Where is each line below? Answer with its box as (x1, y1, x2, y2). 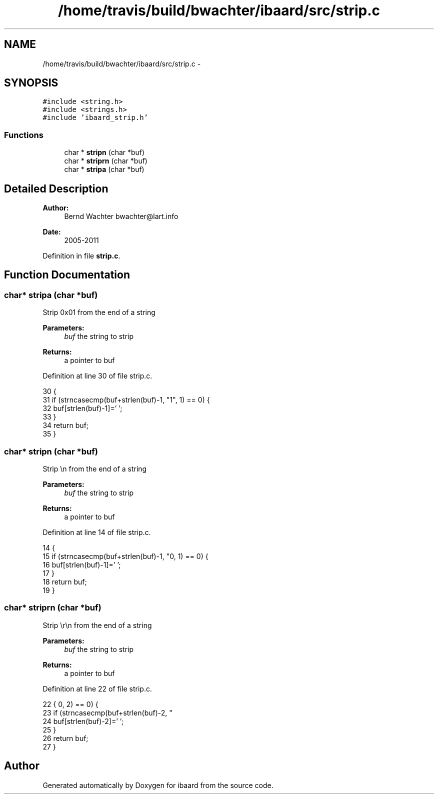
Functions (4, 129, 43, 140)
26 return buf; (42, 733, 88, 742)
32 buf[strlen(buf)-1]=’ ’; (42, 404, 122, 413)
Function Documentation (4, 268, 130, 281)
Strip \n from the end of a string (42, 464, 147, 473)
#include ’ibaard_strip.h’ (42, 113, 148, 122)
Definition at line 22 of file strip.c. (42, 684, 152, 693)
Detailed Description (4, 182, 108, 195)
